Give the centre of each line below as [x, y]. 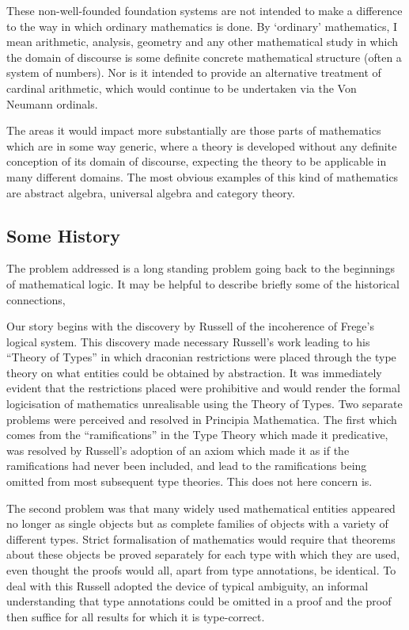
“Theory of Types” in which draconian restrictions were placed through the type [201, 357]
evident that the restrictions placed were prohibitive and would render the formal [203, 388]
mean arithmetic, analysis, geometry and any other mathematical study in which [203, 42]
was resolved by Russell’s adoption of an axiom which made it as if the [178, 450]
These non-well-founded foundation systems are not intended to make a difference [204, 10]
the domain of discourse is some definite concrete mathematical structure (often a [204, 57]
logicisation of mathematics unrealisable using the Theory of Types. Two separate [204, 404]
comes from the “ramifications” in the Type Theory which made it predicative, [197, 435]
